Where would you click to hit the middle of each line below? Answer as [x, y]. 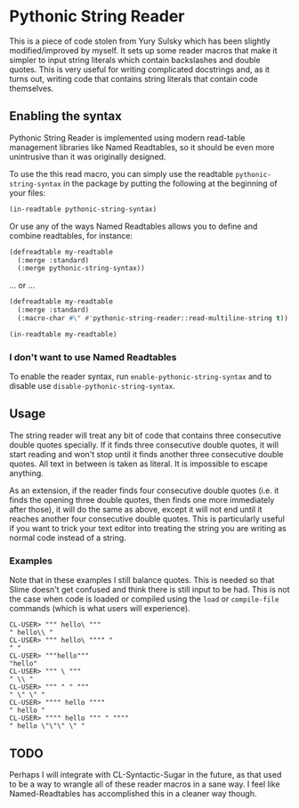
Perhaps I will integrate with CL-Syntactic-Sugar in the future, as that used [145, 774]
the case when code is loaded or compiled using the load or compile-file [144, 599]
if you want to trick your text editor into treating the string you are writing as [148, 528]
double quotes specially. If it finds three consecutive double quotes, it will [144, 444]
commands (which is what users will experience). [100, 609]
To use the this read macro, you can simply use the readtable [121, 174]
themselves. [32, 88]
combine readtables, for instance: [71, 235]
